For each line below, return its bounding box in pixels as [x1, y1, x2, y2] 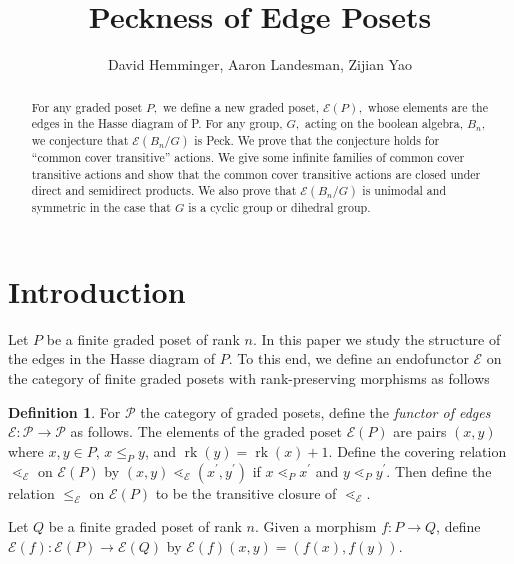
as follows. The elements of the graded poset [70, 421, 342, 442]
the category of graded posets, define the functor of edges [140, 401, 491, 422]
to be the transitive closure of [155, 482, 337, 503]
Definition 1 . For [8, 401, 121, 422]
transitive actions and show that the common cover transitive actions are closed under [31, 165, 481, 182]
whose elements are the [367, 98, 488, 115]
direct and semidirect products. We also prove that [31, 182, 297, 199]
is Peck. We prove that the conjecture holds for [194, 131, 440, 148]
